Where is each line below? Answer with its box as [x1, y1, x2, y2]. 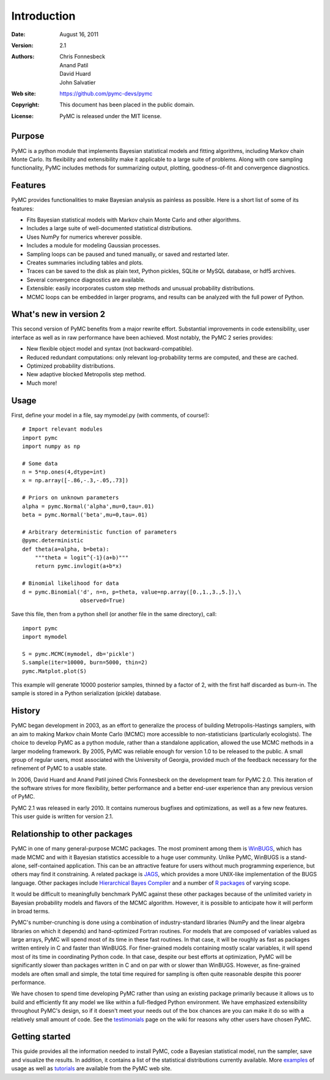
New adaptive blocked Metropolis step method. [26, 371, 146, 378]
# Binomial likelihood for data [22, 580, 119, 587]
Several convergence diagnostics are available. [26, 276, 146, 283]
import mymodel [22, 633, 68, 641]
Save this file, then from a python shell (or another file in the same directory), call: [11, 611, 217, 618]
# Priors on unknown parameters [22, 494, 119, 501]
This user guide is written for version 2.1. [11, 813, 114, 820]
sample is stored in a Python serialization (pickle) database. [11, 690, 161, 697]
